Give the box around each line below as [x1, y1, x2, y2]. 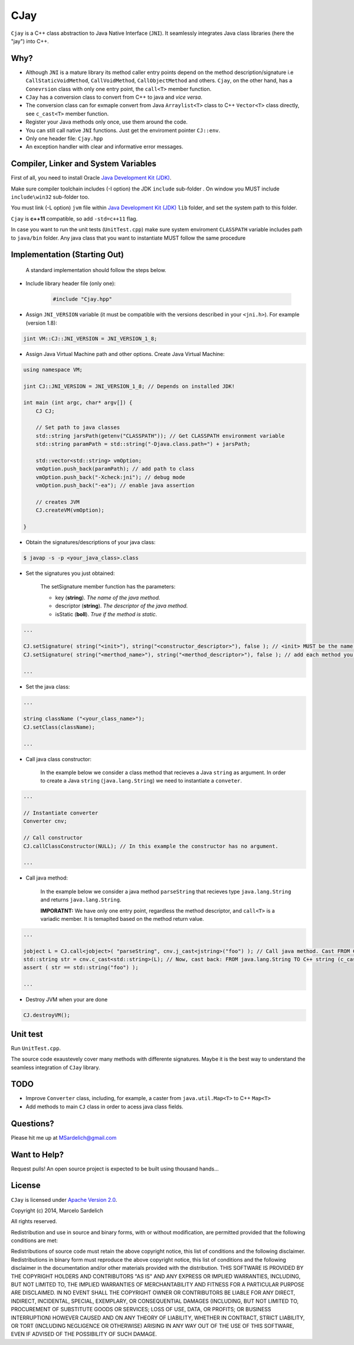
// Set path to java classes [35, 424, 120, 431]
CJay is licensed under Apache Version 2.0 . [11, 1196, 117, 1203]
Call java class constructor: [25, 755, 91, 762]
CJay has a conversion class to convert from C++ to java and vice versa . [25, 93, 203, 101]
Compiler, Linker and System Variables [11, 159, 156, 169]
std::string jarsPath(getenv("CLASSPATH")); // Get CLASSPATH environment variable [35, 432, 285, 439]
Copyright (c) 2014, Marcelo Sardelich [11, 1207, 103, 1214]
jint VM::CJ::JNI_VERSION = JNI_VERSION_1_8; [23, 335, 158, 342]
